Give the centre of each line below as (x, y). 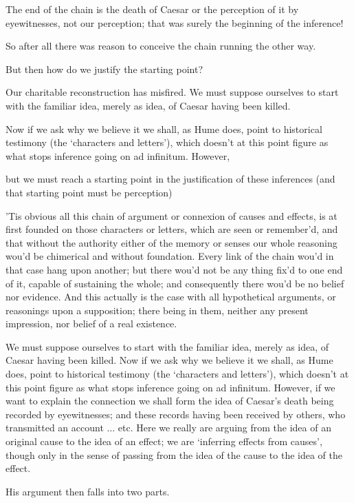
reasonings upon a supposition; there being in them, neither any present (157, 310)
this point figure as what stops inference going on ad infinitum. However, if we (170, 387)
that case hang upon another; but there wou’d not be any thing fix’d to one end (174, 269)
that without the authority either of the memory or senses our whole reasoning (172, 242)
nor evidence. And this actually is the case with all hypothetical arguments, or (171, 297)
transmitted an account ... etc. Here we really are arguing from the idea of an (168, 428)
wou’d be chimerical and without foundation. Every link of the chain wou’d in (170, 256)
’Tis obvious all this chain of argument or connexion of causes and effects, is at (172, 215)
